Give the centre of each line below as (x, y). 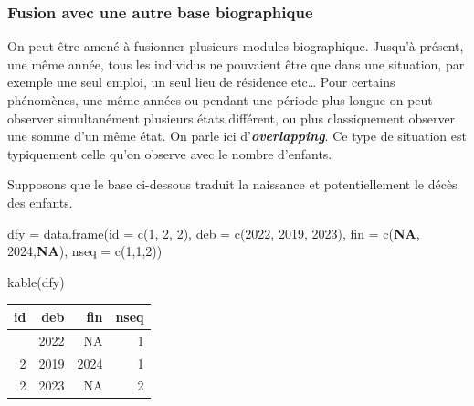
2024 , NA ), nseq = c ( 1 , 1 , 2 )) (85, 251)
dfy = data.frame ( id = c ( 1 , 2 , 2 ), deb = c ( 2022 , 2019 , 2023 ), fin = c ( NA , (214, 233)
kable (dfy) (36, 281)
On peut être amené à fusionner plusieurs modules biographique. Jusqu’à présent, (236, 46)
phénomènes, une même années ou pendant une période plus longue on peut (220, 100)
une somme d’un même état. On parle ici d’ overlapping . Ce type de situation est (237, 136)
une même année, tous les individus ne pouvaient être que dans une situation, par (236, 64)
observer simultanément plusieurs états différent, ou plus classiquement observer (232, 118)
